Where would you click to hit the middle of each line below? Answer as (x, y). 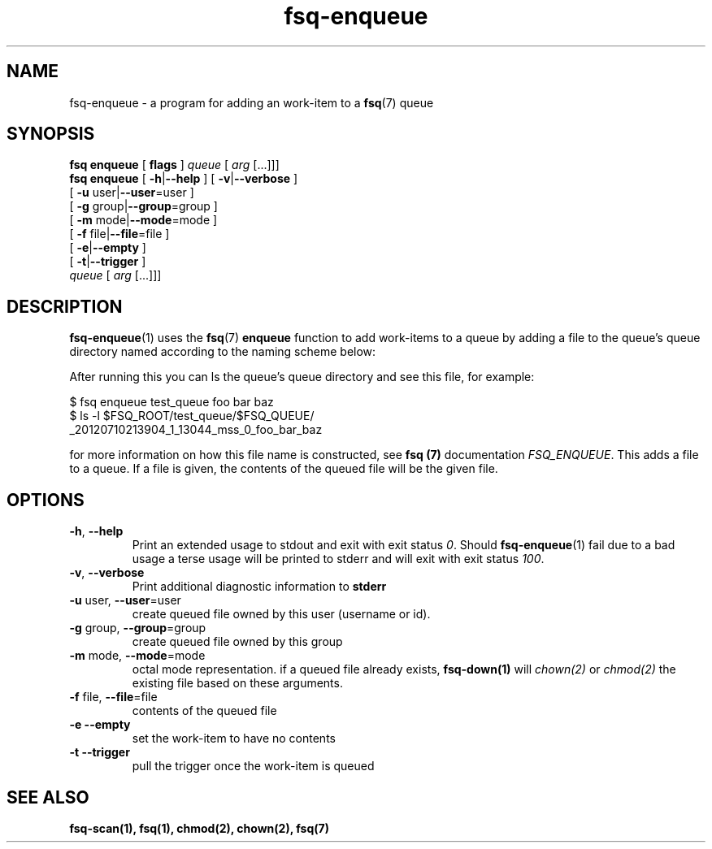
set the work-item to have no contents (234, 739)
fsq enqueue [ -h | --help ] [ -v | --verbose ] (184, 179)
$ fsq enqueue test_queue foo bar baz (171, 402)
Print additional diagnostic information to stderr (259, 587)
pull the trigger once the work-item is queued (253, 766)
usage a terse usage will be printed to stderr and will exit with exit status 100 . (338, 559)
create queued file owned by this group (237, 642)
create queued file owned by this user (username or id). (281, 614)
